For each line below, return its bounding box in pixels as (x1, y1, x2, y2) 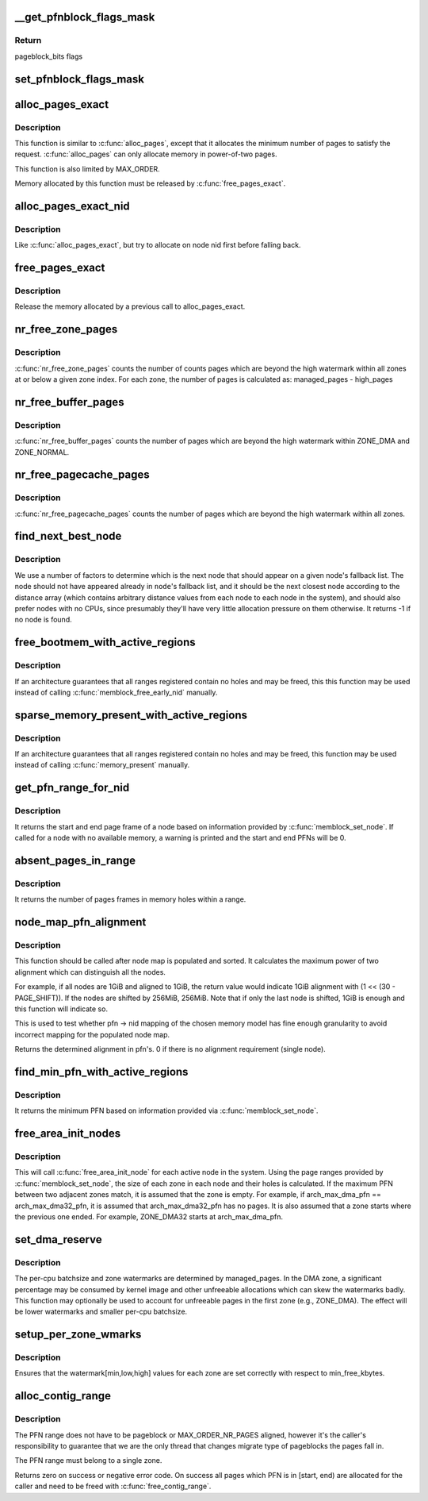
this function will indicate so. (14, 1004, 109, 1014)
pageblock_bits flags (14, 52, 83, 61)
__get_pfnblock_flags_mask (14, 10, 155, 24)
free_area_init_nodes (14, 1127, 121, 1141)
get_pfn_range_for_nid (14, 781, 130, 795)
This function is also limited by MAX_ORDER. (14, 164, 160, 174)
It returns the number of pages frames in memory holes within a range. (14, 895, 246, 904)
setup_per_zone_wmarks (14, 1328, 142, 1341)
